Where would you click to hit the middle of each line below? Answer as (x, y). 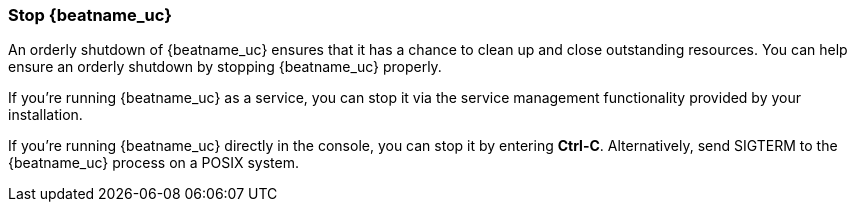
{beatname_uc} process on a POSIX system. (153, 163)
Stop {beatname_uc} (90, 15)
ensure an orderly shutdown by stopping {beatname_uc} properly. (225, 67)
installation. (45, 115)
